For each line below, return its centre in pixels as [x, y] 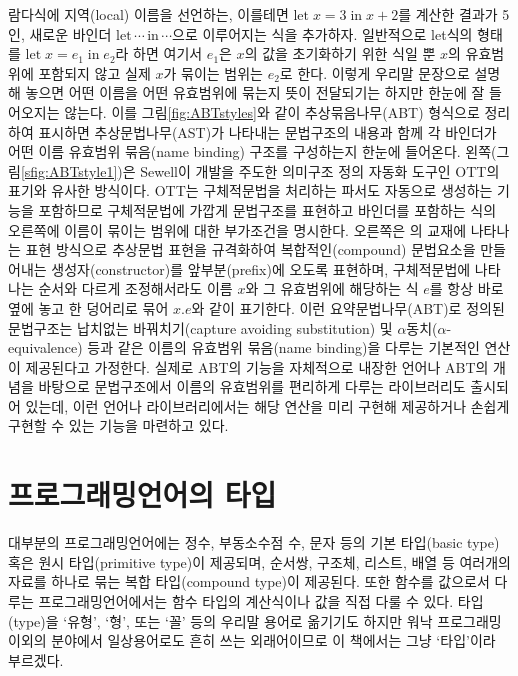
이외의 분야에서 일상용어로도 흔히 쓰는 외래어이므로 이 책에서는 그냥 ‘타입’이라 [252, 640]
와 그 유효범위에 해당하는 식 [332, 288]
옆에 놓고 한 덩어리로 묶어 [88, 307]
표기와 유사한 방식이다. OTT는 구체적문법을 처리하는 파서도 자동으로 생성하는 [250, 190]
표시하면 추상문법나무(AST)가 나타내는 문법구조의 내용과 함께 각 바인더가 [267, 131]
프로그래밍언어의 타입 [142, 494]
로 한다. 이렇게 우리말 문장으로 [374, 72]
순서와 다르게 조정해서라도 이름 [135, 288]
